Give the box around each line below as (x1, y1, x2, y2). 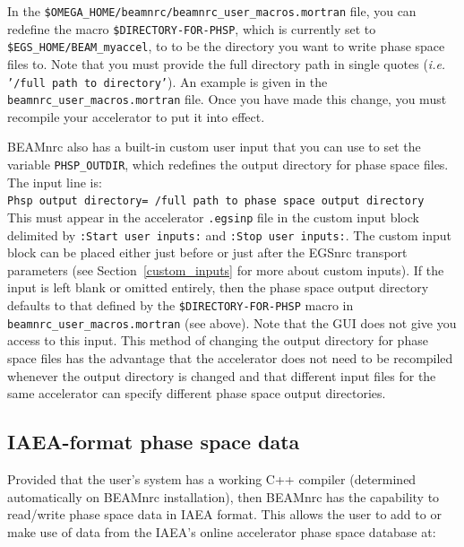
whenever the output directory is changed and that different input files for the (7, 366, 436, 385)
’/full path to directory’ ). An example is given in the (7, 72, 328, 91)
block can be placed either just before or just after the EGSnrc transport (7, 243, 408, 262)
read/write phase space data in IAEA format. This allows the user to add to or (7, 505, 442, 524)
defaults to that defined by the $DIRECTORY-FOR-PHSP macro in (7, 296, 354, 315)
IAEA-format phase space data (7, 428, 300, 456)
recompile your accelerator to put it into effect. (7, 107, 265, 126)
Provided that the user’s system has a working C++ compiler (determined (7, 469, 417, 488)
